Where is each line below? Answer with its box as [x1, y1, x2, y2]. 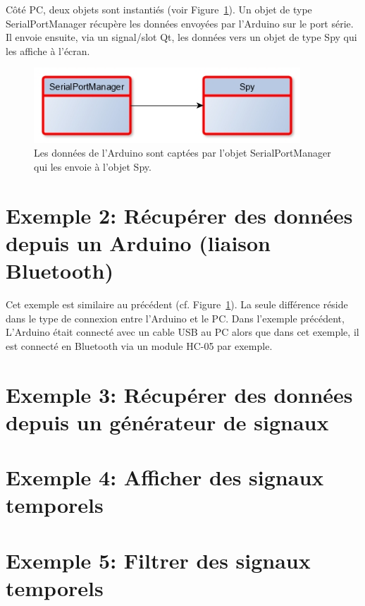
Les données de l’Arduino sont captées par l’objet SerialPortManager [34, 145, 331, 160]
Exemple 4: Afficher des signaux [6, 463, 324, 492]
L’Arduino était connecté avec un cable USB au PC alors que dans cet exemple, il [6, 325, 359, 339]
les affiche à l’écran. [6, 43, 90, 58]
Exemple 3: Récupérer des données [6, 380, 353, 408]
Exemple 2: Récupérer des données [6, 200, 353, 229]
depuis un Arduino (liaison [6, 228, 271, 257]
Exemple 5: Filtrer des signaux [6, 545, 311, 574]
